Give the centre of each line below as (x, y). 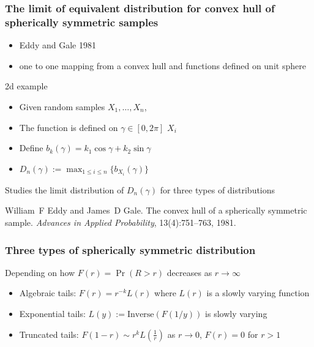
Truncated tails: (49, 334)
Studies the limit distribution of (65, 189)
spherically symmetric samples (82, 22)
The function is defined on (69, 127)
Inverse (140, 314)
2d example (26, 86)
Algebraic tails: (48, 293)
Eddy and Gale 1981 (58, 45)
